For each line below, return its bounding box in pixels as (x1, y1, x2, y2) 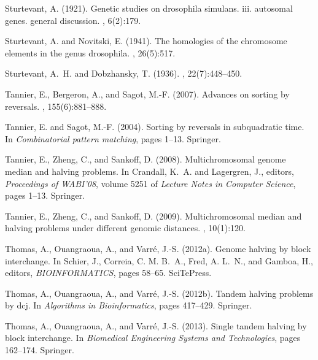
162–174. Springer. (5, 343, 74, 356)
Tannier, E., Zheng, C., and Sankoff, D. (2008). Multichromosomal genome (5, 153, 286, 166)
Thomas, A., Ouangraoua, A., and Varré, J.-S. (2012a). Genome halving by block (5, 242, 311, 255)
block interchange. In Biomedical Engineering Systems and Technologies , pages (5, 331, 301, 344)
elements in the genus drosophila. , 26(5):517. (5, 46, 176, 59)
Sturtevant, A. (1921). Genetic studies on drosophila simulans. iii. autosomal (5, 2, 293, 14)
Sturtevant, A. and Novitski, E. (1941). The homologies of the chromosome (5, 34, 287, 47)
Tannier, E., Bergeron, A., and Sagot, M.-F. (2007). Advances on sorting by (5, 87, 290, 100)
